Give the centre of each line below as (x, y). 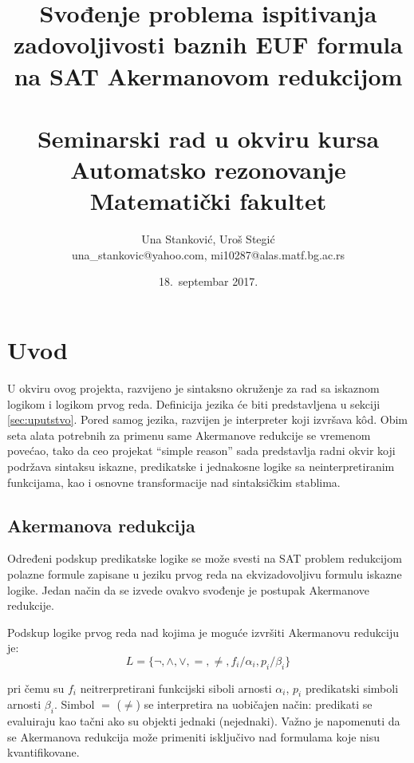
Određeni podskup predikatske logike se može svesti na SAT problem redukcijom (205, 558)
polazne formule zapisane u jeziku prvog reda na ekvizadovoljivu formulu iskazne (205, 573)
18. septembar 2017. (208, 281)
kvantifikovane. (43, 752)
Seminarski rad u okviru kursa (208, 138)
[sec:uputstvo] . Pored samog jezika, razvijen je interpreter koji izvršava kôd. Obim (208, 419)
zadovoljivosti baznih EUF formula (208, 44)
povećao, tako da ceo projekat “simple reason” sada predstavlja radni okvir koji (201, 451)
